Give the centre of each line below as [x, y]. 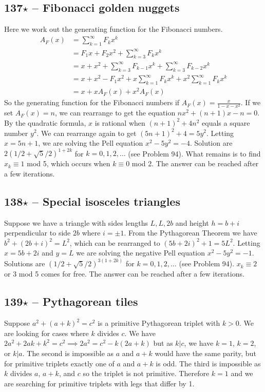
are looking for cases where [46, 333]
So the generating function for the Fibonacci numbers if [92, 102]
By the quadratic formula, [45, 122]
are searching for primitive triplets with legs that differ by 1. [99, 383]
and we [242, 373]
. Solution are [211, 143]
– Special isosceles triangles [106, 201]
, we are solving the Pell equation [91, 143]
